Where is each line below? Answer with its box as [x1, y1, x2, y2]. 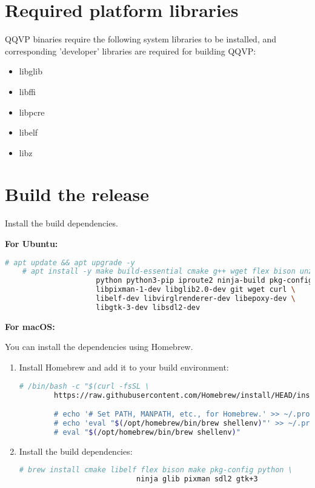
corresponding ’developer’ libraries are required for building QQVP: [5, 44, 256, 57]
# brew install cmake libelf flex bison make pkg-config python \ [19, 466, 293, 475]
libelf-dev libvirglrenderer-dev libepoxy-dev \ [96, 294, 296, 303]
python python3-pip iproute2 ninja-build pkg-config [96, 276, 313, 285]
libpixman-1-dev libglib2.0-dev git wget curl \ [96, 285, 296, 294]
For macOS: [5, 320, 55, 332]
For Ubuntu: [5, 237, 58, 249]
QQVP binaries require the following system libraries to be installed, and [5, 33, 277, 45]
